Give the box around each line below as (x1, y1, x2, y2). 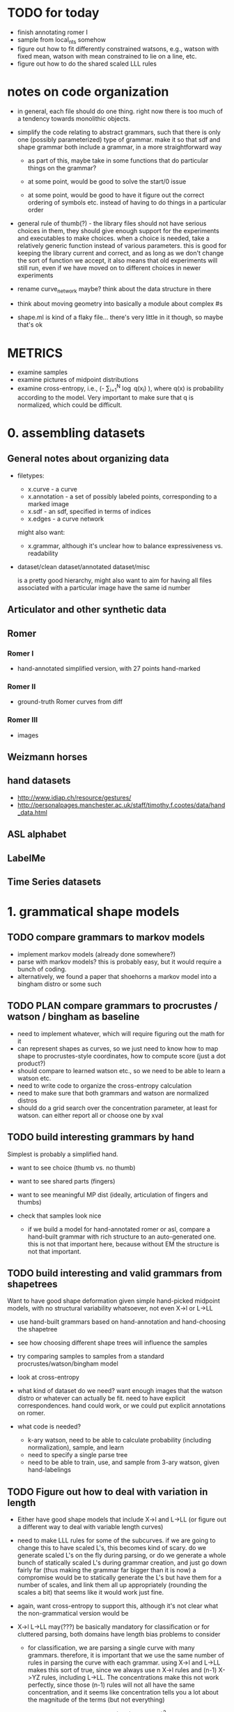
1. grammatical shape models (7, 904, 180, 920)
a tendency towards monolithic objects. (17, 114, 131, 123)
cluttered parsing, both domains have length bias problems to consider (17, 1630, 221, 1639)
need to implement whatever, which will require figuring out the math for (17, 1029, 225, 1038)
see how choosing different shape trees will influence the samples (17, 1338, 208, 1347)
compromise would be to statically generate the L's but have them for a (17, 1573, 221, 1582)
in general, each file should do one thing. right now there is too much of (17, 107, 223, 115)
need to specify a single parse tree (27, 1451, 128, 1459)
